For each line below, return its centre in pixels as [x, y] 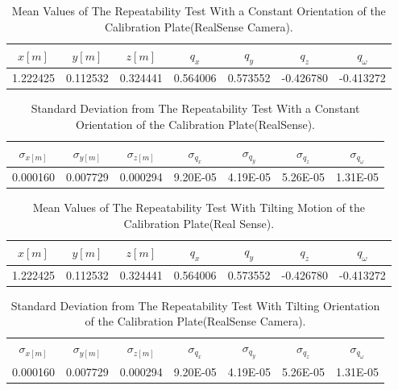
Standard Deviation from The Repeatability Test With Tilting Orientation [195, 305]
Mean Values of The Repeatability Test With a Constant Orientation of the [199, 10]
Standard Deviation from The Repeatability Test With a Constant [195, 108]
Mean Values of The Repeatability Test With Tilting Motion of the [199, 207]
